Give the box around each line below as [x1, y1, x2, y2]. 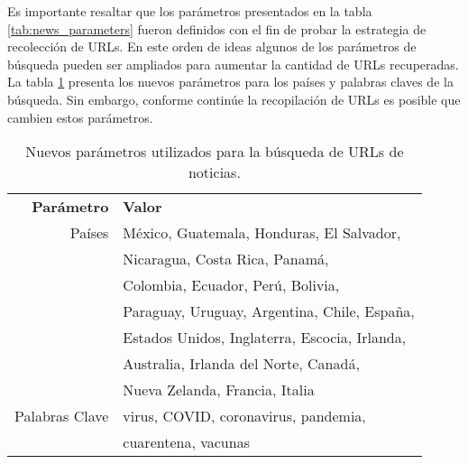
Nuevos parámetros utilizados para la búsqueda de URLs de [25, 141, 404, 162]
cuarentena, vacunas [123, 432, 250, 453]
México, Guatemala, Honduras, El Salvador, [123, 222, 401, 244]
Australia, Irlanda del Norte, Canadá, [123, 353, 360, 375]
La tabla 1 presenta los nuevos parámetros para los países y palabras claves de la [7, 72, 454, 91]
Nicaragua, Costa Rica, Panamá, [123, 248, 329, 270]
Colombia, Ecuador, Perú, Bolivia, [123, 274, 340, 296]
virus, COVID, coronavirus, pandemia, [123, 405, 366, 427]
